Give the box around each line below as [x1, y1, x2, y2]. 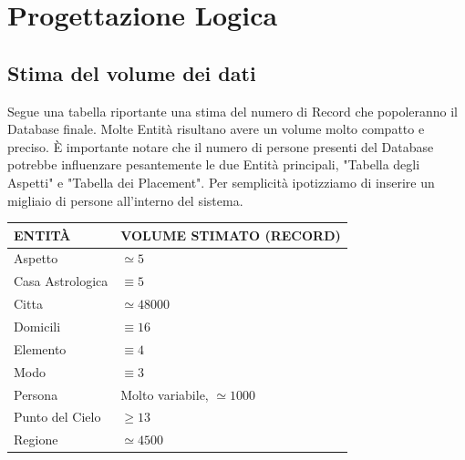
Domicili [14, 317, 61, 336]
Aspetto [14, 249, 58, 268]
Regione [14, 430, 58, 449]
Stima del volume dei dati [7, 58, 256, 87]
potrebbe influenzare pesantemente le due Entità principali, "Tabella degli [7, 155, 420, 174]
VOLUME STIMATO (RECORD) [120, 225, 341, 244]
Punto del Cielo [14, 407, 101, 426]
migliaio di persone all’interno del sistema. [7, 190, 243, 210]
